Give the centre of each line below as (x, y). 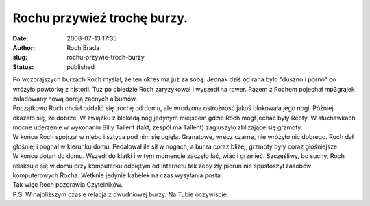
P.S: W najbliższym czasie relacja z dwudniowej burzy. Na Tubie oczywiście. (121, 194)
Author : (24, 47)
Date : (21, 38)
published (81, 67)
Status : (23, 67)
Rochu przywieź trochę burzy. (100, 18)
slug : (20, 57)
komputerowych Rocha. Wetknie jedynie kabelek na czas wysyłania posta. (118, 175)
